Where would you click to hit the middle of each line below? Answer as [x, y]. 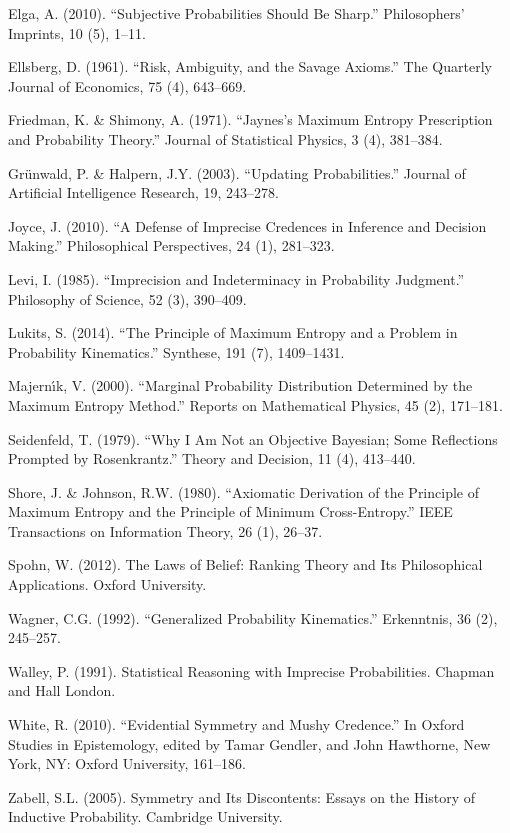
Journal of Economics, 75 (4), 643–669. [127, 85]
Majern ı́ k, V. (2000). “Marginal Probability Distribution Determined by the [240, 385]
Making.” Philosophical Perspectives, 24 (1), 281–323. [171, 245]
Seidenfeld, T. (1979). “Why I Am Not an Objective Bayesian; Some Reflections [253, 438]
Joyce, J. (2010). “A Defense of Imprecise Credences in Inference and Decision [247, 225]
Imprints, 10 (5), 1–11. [77, 32]
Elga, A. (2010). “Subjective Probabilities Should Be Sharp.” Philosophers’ [236, 13]
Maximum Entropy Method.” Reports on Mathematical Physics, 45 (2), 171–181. [255, 404]
